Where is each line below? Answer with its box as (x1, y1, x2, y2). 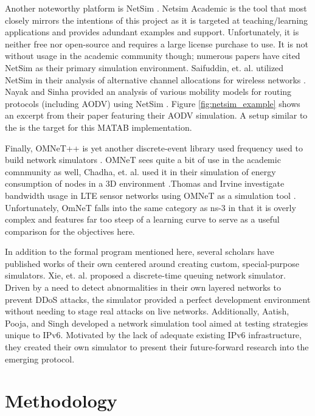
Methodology (5, 388, 117, 413)
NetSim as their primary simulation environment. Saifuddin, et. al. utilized (5, 61, 284, 74)
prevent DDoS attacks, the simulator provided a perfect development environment (5, 293, 311, 305)
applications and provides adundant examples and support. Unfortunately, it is (5, 26, 299, 38)
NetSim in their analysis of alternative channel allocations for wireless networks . (5, 73, 306, 86)
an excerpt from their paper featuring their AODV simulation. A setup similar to (5, 109, 308, 122)
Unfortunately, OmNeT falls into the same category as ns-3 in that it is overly (5, 201, 296, 213)
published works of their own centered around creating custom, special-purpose (5, 257, 300, 269)
